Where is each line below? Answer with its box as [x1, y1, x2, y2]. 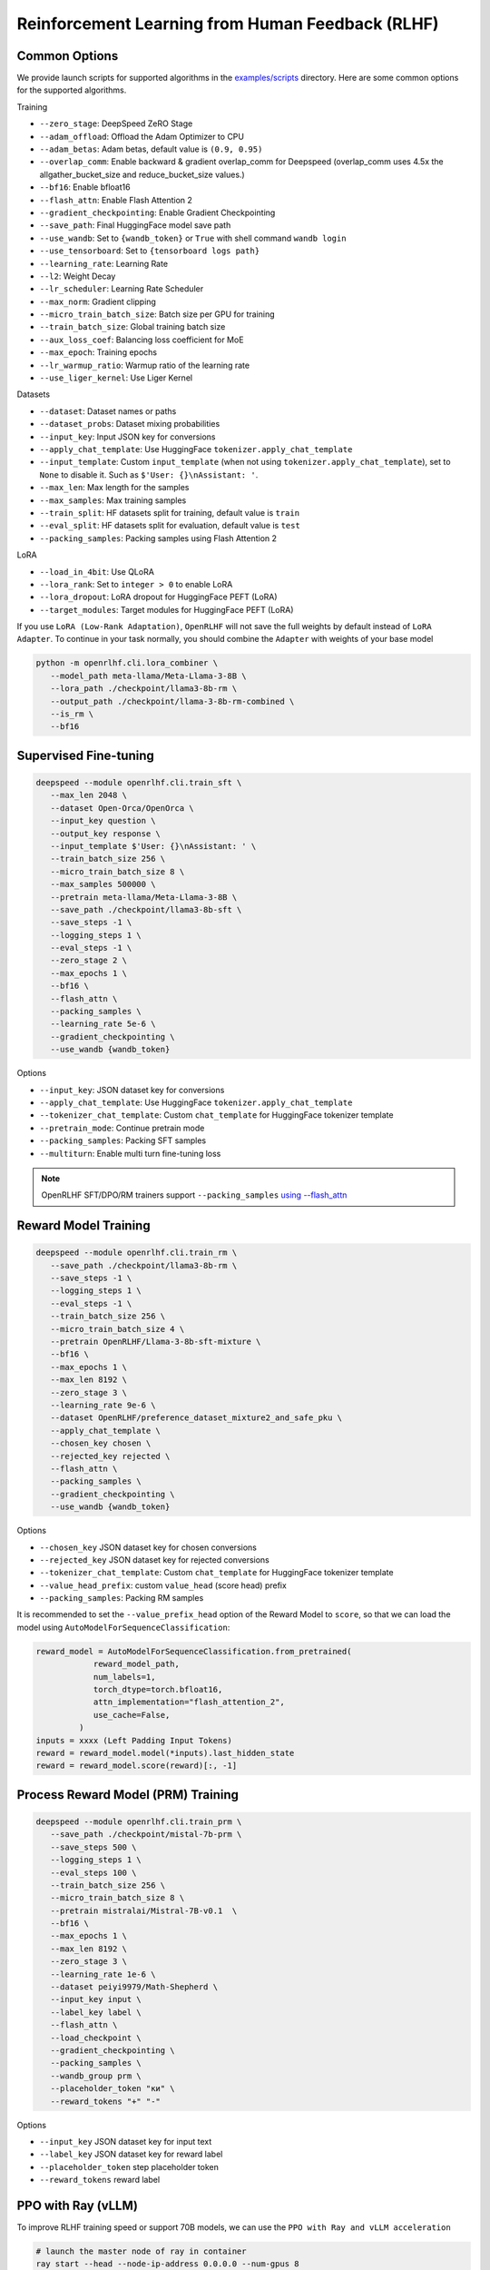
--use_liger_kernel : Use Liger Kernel [39, 372, 193, 383]
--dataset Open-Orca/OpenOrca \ [50, 803, 194, 813]
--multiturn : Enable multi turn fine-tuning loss [39, 1148, 221, 1159]
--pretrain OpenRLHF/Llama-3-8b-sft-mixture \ [50, 1337, 261, 1347]
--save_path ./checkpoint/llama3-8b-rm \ [50, 1260, 238, 1270]
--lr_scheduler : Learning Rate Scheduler [39, 283, 204, 294]
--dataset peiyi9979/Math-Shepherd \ [50, 1982, 218, 1992]
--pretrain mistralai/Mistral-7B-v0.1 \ [50, 1905, 238, 1916]
